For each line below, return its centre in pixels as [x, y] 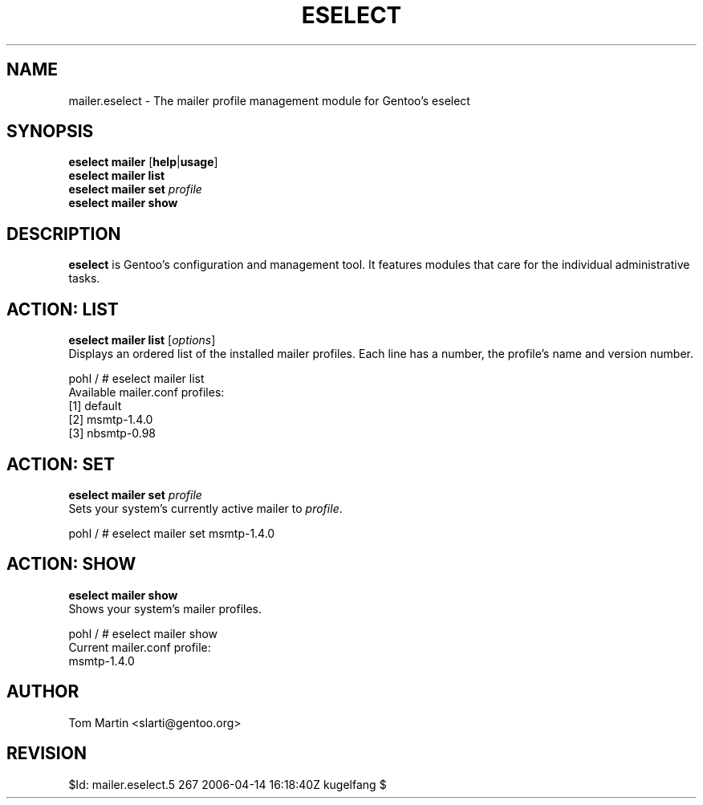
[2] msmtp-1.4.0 [111, 420]
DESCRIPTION [64, 234]
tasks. [84, 278]
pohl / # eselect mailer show [143, 633]
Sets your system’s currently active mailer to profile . [205, 508]
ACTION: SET [61, 464]
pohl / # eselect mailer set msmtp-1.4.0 [172, 533]
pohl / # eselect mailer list [136, 379]
